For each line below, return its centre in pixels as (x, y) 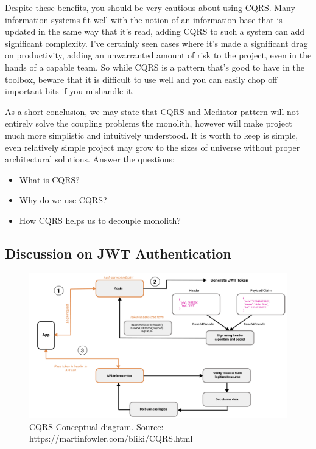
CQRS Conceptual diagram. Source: (97, 426)
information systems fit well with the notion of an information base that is (144, 19)
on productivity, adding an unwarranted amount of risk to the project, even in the (158, 55)
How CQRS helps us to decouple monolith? (100, 220)
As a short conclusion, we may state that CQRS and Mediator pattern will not (152, 111)
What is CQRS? (49, 179)
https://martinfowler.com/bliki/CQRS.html (111, 438)
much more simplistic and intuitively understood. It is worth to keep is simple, (152, 135)
